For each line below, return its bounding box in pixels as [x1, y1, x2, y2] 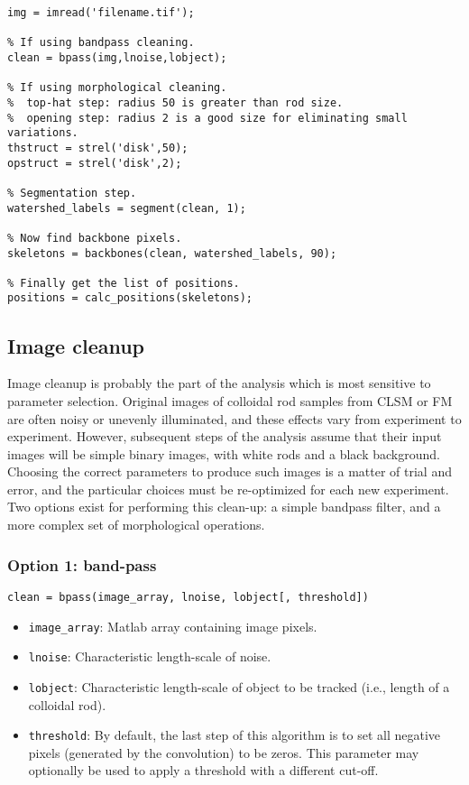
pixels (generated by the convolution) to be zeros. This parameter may [28, 743, 419, 762]
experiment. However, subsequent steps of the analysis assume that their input [7, 427, 442, 446]
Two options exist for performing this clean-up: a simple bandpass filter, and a [7, 497, 441, 516]
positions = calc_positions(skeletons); [7, 291, 253, 305]
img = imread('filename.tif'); [7, 6, 195, 19]
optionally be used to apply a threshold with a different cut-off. [28, 761, 379, 780]
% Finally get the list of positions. [7, 276, 240, 290]
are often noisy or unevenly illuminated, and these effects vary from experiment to [7, 409, 462, 428]
